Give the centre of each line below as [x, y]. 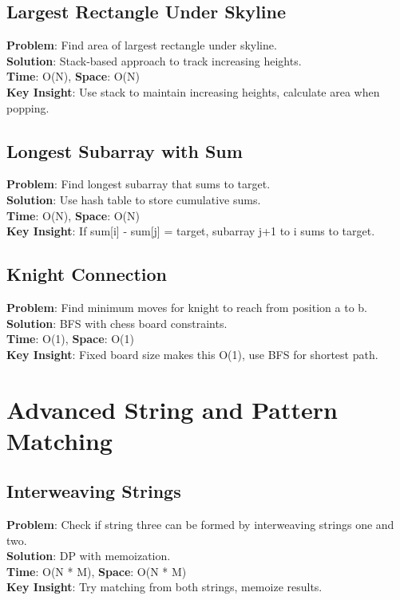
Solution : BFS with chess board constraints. [117, 323]
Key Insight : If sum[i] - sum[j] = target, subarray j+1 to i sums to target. [191, 231]
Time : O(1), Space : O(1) [70, 339]
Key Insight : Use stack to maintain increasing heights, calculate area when [193, 91]
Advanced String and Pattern [172, 409]
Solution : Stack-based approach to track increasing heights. [154, 60]
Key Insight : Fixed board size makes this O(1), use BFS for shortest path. [192, 354]
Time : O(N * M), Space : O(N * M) [97, 571]
